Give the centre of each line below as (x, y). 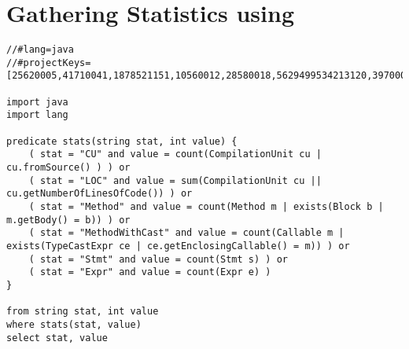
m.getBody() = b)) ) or (68, 220)
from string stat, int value (83, 312)
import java (37, 102)
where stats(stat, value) (74, 324)
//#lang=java (40, 50)
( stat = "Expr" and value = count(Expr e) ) (150, 272)
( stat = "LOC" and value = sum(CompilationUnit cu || (175, 180)
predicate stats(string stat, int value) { (122, 141)
